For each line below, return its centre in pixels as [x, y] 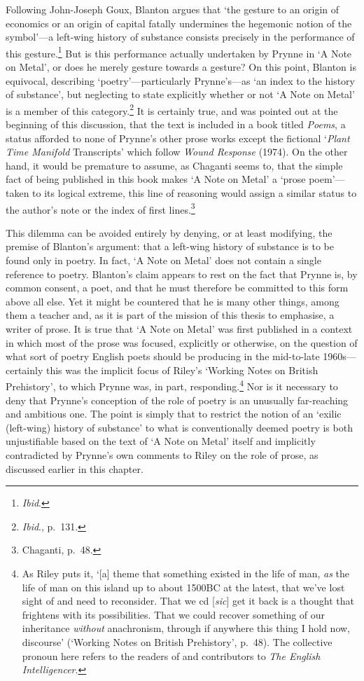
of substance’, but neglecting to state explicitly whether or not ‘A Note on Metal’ [180, 94]
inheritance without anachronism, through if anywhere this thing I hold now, [186, 628]
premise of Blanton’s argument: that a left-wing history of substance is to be [170, 246]
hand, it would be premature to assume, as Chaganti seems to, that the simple [174, 165]
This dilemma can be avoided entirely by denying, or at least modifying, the [169, 232]
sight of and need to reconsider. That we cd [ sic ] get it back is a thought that [188, 601]
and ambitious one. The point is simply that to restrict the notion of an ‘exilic [174, 414]
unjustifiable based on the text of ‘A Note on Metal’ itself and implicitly [161, 441]
